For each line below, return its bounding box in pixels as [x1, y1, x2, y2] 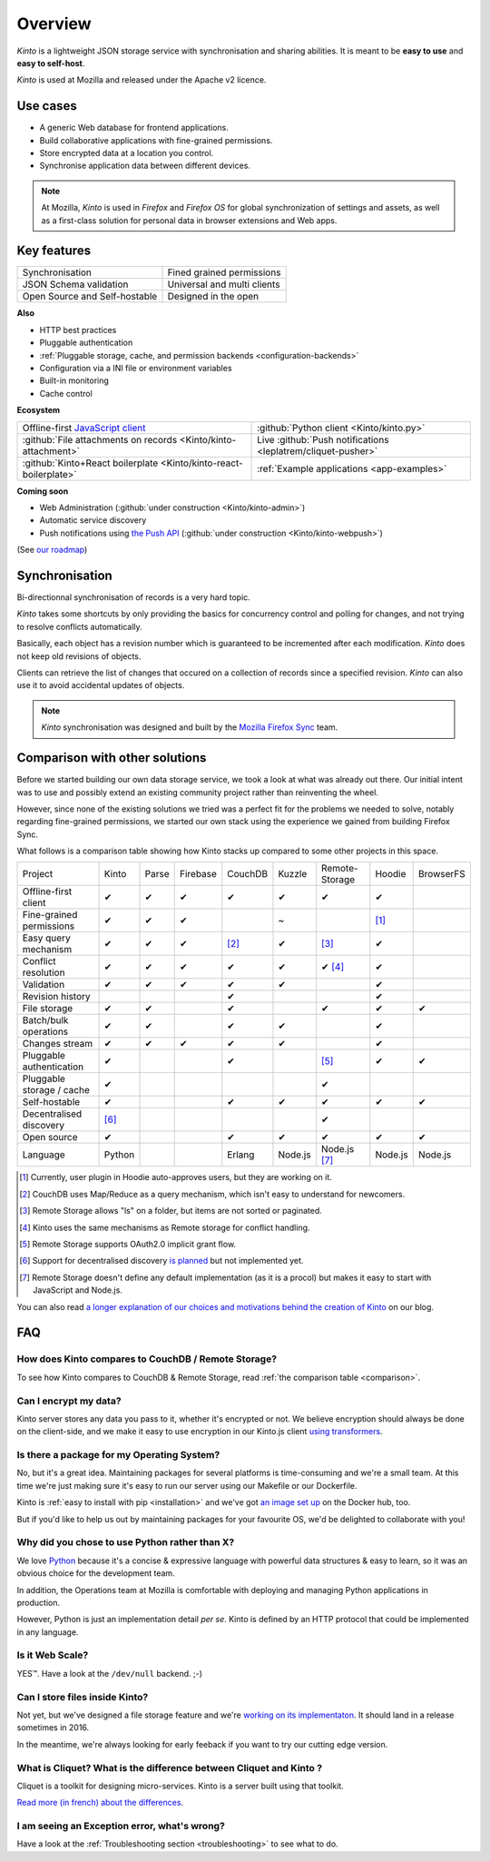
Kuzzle [278, 868, 308, 881]
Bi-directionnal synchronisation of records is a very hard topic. [16, 592, 251, 603]
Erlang [227, 1148, 255, 1161]
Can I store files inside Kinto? [16, 1690, 149, 1703]
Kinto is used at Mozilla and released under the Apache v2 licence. [16, 74, 267, 85]
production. [16, 1597, 61, 1608]
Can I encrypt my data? [16, 1394, 122, 1407]
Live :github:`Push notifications [257, 433, 389, 446]
